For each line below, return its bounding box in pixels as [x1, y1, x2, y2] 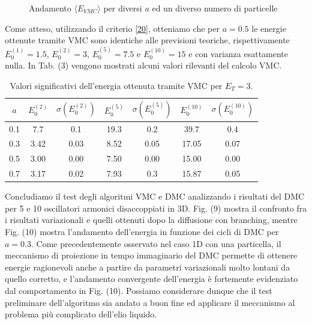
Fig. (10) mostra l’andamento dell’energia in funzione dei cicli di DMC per [5, 225, 279, 238]
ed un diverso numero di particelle [152, 2, 278, 14]
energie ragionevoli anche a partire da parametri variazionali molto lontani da [5, 260, 290, 273]
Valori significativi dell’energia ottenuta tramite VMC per [10, 79, 223, 91]
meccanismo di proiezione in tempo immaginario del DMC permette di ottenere [5, 249, 298, 261]
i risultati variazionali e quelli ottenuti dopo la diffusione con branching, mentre [5, 213, 298, 226]
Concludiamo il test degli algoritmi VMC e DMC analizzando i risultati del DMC [5, 190, 305, 203]
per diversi [103, 2, 142, 14]
